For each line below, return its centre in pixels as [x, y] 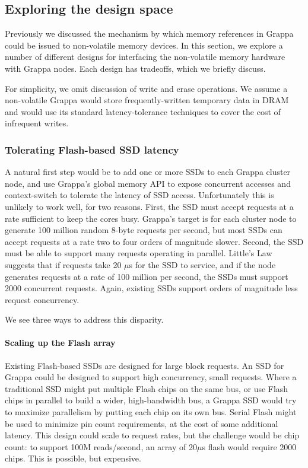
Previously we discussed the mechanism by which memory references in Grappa [149, 34]
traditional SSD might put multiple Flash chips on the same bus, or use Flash [147, 388]
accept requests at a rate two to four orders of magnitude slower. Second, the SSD [154, 241]
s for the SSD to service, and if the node [202, 264]
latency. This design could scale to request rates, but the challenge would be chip [152, 435]
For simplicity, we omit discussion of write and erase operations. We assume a [146, 88]
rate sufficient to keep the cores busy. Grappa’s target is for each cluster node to [151, 218]
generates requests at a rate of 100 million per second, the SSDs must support [147, 276]
